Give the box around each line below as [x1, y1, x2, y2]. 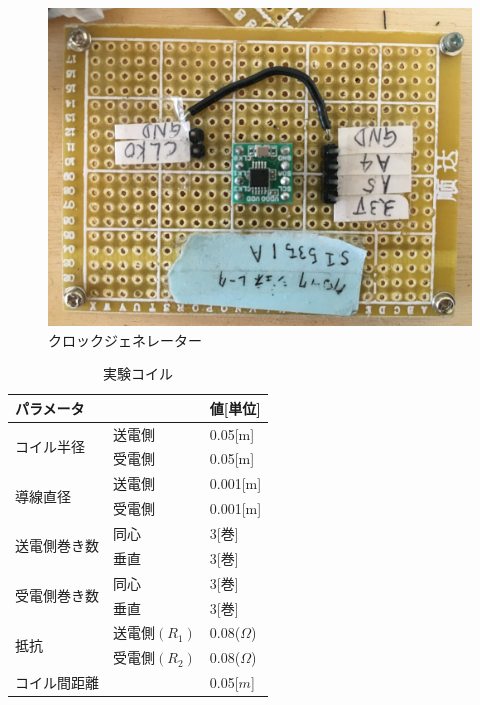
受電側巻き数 [15, 585, 99, 606]
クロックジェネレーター [48, 329, 202, 350]
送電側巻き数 [15, 535, 99, 556]
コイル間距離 [15, 672, 99, 693]
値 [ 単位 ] [209, 397, 261, 418]
